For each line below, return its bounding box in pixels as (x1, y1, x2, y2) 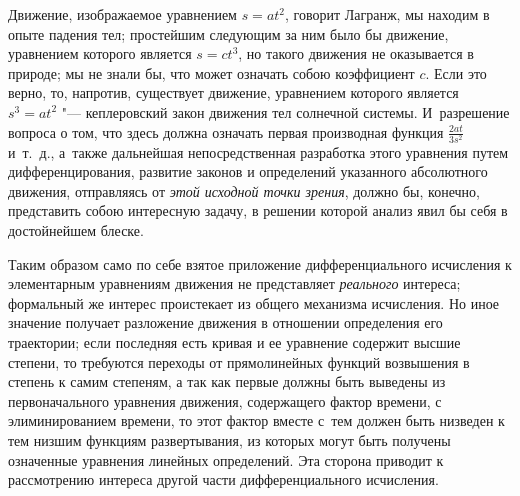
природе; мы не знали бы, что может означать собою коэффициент (8, 62, 415, 83)
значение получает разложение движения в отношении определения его (8, 312, 443, 333)
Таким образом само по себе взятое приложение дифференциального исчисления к (8, 253, 512, 274)
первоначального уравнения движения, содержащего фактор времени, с (8, 390, 442, 411)
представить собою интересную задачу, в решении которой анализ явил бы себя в (8, 200, 508, 221)
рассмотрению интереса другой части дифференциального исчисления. (8, 469, 439, 490)
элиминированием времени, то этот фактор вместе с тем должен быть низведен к (8, 410, 505, 431)
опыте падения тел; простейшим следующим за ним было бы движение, (8, 23, 449, 44)
